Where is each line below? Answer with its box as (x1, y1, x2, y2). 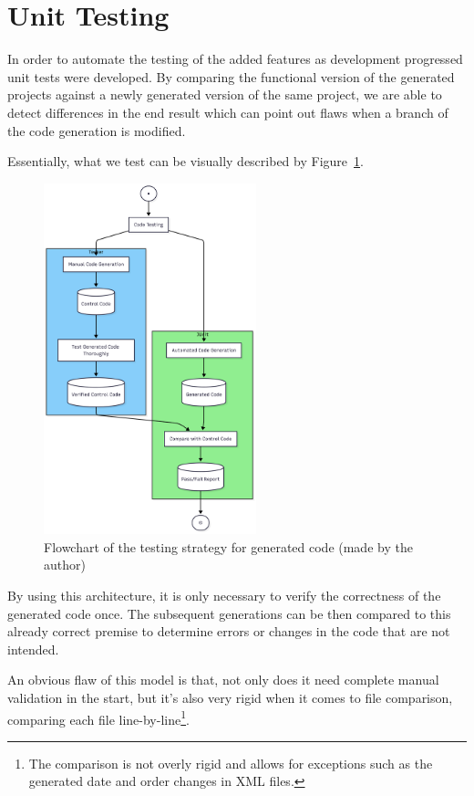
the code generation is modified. (7, 120, 186, 140)
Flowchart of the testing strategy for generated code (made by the (44, 537, 413, 556)
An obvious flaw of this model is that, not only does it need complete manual (7, 670, 439, 689)
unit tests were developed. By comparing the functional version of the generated (7, 67, 455, 86)
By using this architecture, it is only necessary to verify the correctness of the (7, 585, 441, 604)
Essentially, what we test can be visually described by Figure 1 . (7, 152, 364, 171)
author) (44, 555, 86, 574)
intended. (7, 639, 59, 658)
